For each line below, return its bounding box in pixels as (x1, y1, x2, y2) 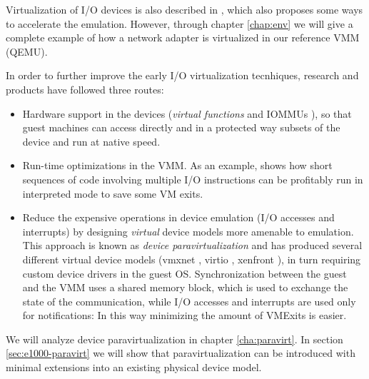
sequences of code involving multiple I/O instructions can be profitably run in (22, 171, 363, 186)
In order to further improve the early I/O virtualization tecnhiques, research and (6, 68, 359, 83)
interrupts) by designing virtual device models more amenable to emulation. (22, 223, 354, 238)
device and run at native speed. (22, 133, 161, 148)
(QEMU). (6, 44, 48, 59)
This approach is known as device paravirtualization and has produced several (22, 238, 363, 253)
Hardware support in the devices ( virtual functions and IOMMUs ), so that (22, 106, 352, 121)
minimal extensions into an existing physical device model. (6, 360, 262, 375)
